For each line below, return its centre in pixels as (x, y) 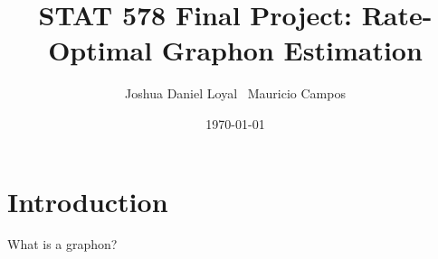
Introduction (88, 201)
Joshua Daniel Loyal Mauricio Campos (235, 93)
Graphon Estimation (292, 50)
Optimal (100, 50)
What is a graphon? (62, 244)
